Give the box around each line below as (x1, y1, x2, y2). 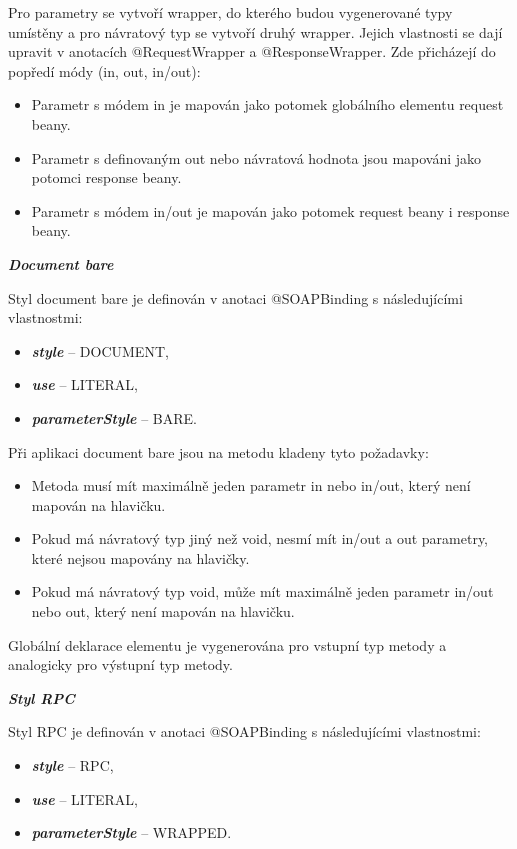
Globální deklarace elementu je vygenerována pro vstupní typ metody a (8, 634, 447, 655)
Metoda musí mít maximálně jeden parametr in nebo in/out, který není (31, 475, 471, 496)
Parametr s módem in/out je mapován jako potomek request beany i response (31, 200, 510, 221)
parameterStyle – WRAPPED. (31, 822, 232, 843)
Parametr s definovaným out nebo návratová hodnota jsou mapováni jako (31, 147, 482, 168)
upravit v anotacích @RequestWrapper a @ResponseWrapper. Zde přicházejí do (8, 41, 496, 62)
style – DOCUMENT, (31, 340, 169, 361)
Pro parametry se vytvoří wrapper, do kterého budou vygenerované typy (8, 2, 453, 22)
